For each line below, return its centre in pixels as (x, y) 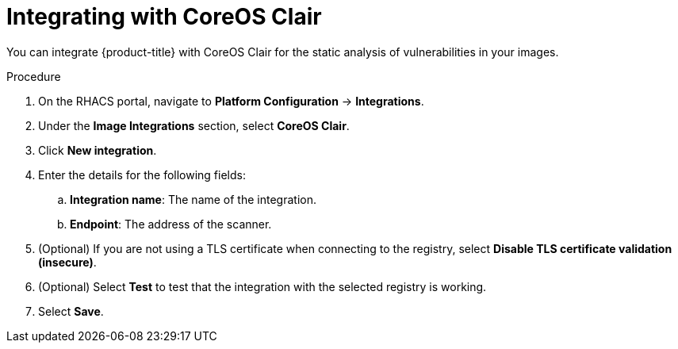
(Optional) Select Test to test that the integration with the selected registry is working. (262, 286)
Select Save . (71, 311)
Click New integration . (98, 150)
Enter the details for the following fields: (142, 174)
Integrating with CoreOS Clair (164, 17)
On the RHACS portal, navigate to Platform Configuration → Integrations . (231, 101)
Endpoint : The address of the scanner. (171, 224)
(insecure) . (67, 262)
